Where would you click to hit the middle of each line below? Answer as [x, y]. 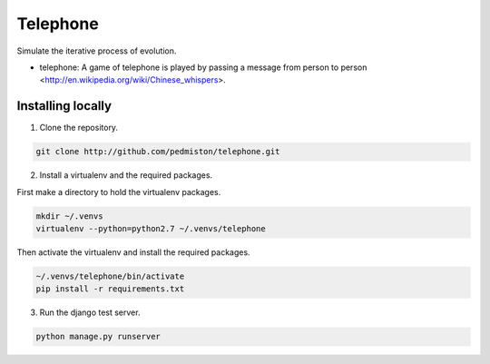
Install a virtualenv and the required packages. [126, 175]
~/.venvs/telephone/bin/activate [110, 276]
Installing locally [64, 106]
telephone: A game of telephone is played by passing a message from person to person [203, 67]
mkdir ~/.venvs [69, 216]
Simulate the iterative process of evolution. [97, 51]
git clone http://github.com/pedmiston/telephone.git [158, 152]
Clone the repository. [78, 128]
